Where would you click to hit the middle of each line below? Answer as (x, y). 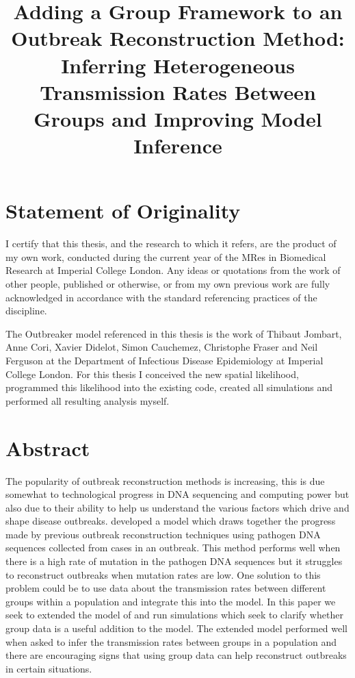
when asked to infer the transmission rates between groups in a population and (171, 641)
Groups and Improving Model (178, 118)
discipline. (26, 311)
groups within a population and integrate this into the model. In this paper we (171, 601)
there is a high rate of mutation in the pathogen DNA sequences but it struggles (174, 561)
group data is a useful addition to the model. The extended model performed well (177, 628)
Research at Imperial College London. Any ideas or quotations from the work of (173, 270)
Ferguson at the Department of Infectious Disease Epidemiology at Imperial (165, 360)
